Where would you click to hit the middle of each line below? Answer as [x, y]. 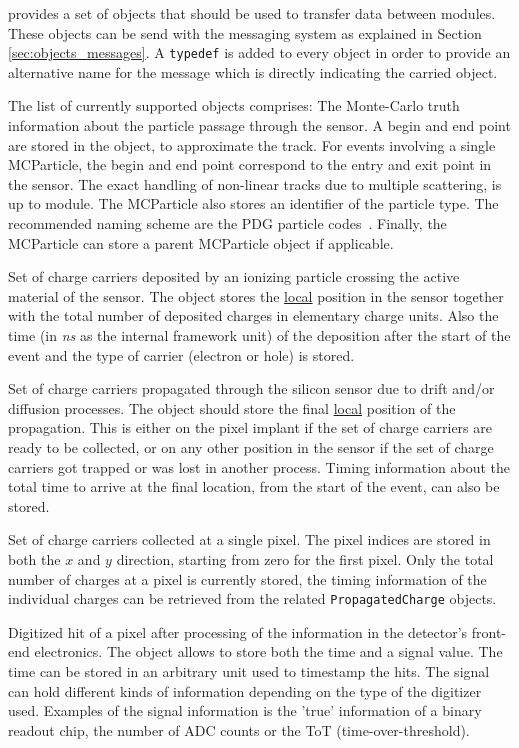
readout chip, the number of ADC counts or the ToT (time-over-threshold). [239, 729]
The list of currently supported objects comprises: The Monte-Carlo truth [234, 105]
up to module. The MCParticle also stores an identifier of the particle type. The [253, 203]
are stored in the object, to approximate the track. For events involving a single [252, 144]
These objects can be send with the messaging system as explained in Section [245, 32]
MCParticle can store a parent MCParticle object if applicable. [201, 242]
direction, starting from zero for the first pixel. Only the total [305, 558]
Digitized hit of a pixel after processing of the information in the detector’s [238, 631]
